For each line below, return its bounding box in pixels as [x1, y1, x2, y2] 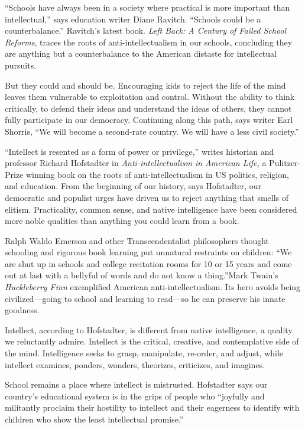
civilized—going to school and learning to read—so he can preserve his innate [5, 292, 285, 304]
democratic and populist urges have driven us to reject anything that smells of [5, 191, 289, 203]
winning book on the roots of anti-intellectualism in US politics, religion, [26, 168, 289, 180]
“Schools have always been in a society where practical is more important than [5, 1, 290, 13]
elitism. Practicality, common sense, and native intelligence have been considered [5, 203, 297, 215]
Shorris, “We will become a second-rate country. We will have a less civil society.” [5, 125, 299, 137]
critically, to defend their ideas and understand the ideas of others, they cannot [5, 102, 292, 114]
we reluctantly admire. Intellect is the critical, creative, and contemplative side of [5, 335, 299, 347]
